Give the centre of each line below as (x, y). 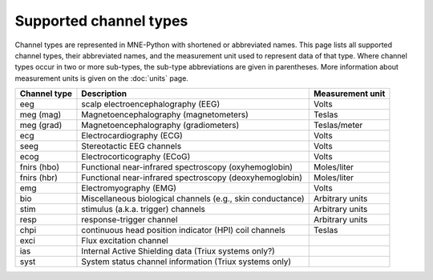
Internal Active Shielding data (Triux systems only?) (178, 251)
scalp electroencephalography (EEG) (151, 104)
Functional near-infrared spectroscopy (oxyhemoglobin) (187, 167)
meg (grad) (41, 126)
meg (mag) (40, 114)
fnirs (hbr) (38, 178)
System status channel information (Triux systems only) (186, 262)
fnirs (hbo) (40, 167)
